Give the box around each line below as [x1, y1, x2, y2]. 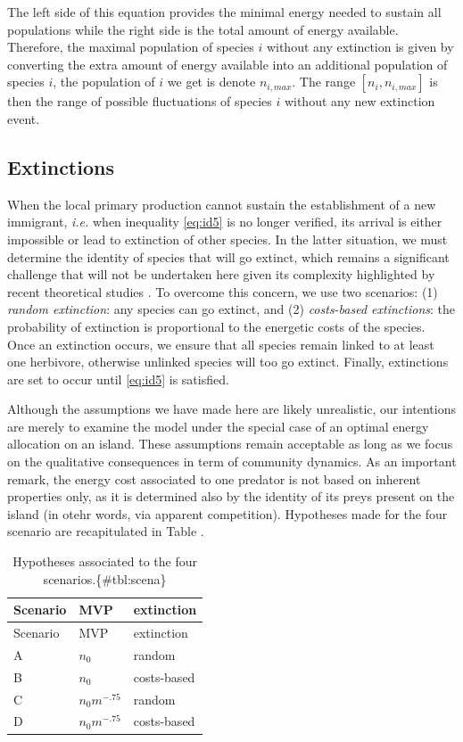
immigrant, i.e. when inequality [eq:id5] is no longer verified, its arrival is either [7, 212, 442, 231]
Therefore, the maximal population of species [7, 37, 254, 56]
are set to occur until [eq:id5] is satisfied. [7, 369, 229, 388]
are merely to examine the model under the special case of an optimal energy [7, 416, 429, 435]
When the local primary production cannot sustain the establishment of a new [7, 194, 436, 213]
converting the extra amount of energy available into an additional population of [7, 54, 448, 73]
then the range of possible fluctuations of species [7, 92, 272, 111]
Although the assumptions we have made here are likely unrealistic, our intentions [7, 400, 456, 418]
